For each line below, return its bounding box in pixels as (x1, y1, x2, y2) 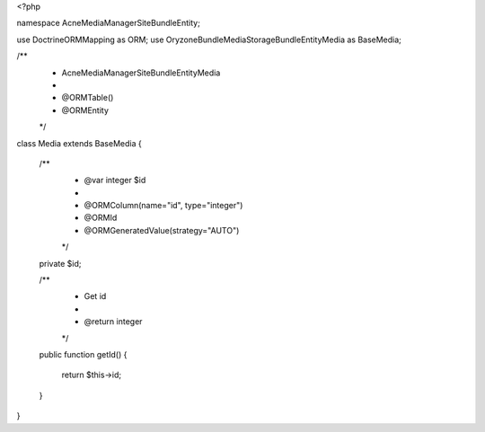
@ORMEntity (61, 104, 110, 116)
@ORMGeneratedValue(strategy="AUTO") (84, 225, 240, 235)
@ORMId (84, 212, 118, 224)
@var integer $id (84, 175, 146, 186)
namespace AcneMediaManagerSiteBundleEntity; (16, 18, 201, 29)
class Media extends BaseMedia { (16, 137, 143, 148)
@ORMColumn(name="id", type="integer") (84, 200, 243, 211)
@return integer (84, 316, 143, 327)
